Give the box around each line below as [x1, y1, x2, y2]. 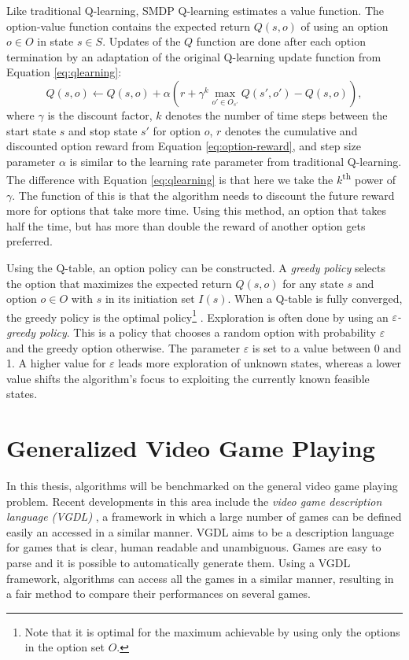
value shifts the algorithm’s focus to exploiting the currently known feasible [6, 370, 370, 386]
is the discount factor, [47, 106, 153, 123]
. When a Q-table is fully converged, [227, 290, 403, 307]
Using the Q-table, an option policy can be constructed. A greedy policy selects [6, 259, 385, 275]
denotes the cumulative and [224, 122, 358, 138]
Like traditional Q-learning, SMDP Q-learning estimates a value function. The [6, 2, 385, 18]
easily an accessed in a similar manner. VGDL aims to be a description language [6, 523, 394, 540]
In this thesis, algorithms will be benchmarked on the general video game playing [6, 477, 398, 494]
